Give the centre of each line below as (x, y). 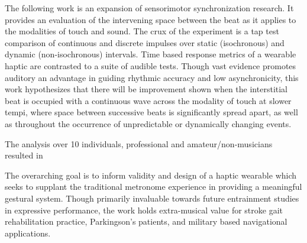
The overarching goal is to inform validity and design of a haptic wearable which (151, 175)
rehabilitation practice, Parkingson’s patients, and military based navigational (146, 221)
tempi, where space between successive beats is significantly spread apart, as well (151, 112)
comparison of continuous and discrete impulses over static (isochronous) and (145, 42)
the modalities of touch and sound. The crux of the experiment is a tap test (142, 31)
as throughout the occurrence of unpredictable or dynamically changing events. (148, 123)
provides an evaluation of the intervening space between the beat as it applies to (151, 19)
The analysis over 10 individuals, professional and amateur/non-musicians (139, 143)
